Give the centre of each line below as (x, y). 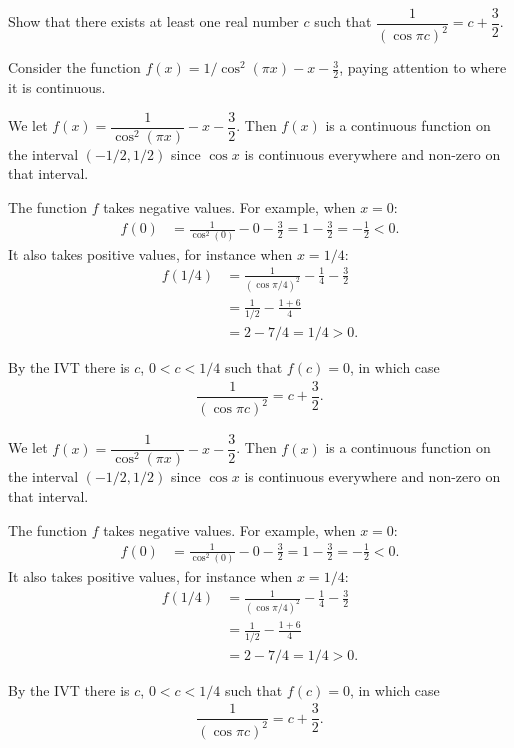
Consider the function (74, 67)
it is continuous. (57, 87)
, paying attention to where (423, 67)
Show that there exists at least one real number (153, 21)
